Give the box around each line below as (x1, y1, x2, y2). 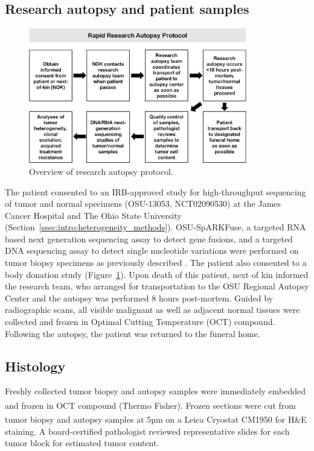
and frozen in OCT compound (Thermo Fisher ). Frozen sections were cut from (5, 399, 296, 411)
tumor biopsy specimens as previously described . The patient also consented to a (5, 256, 307, 269)
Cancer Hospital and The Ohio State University (5, 209, 182, 221)
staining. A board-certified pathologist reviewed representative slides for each (5, 424, 290, 437)
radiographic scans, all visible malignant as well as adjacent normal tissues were (5, 303, 300, 316)
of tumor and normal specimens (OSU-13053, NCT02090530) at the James (5, 197, 281, 210)
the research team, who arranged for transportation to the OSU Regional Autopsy (5, 280, 309, 292)
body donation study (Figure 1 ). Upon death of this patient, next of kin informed (5, 268, 309, 280)
